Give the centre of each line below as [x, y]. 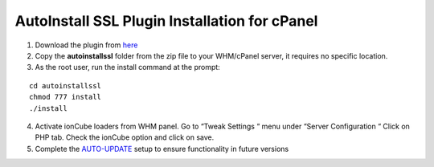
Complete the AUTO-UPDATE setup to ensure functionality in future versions [162, 149]
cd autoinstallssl [66, 86]
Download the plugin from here [86, 45]
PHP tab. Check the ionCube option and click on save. [125, 137]
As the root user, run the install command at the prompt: [127, 67]
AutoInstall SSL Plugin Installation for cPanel [166, 21]
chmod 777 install [66, 97]
